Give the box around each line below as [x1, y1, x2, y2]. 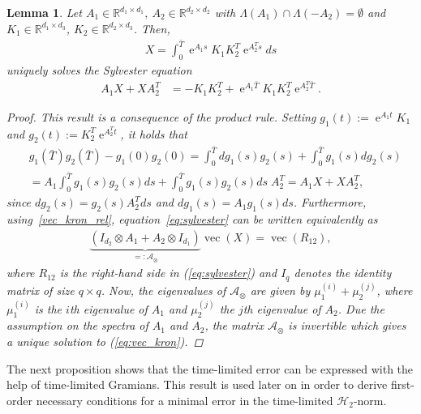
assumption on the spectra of [6, 317, 148, 334]
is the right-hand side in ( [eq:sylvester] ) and [59, 264, 277, 281]
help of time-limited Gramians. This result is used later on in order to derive [6, 376, 388, 393]
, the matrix [204, 317, 264, 334]
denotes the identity [294, 264, 392, 281]
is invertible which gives [288, 317, 406, 334]
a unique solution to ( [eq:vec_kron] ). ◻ [6, 332, 204, 349]
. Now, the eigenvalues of [101, 282, 226, 299]
